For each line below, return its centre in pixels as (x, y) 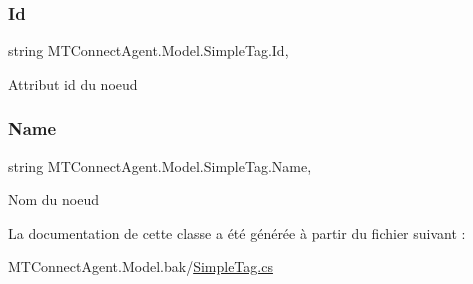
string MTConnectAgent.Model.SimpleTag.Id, (148, 50)
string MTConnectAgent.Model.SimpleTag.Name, (160, 165)
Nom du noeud (54, 199)
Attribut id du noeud (73, 83)
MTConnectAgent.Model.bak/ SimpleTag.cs (140, 266)
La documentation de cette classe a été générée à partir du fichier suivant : (237, 232)
